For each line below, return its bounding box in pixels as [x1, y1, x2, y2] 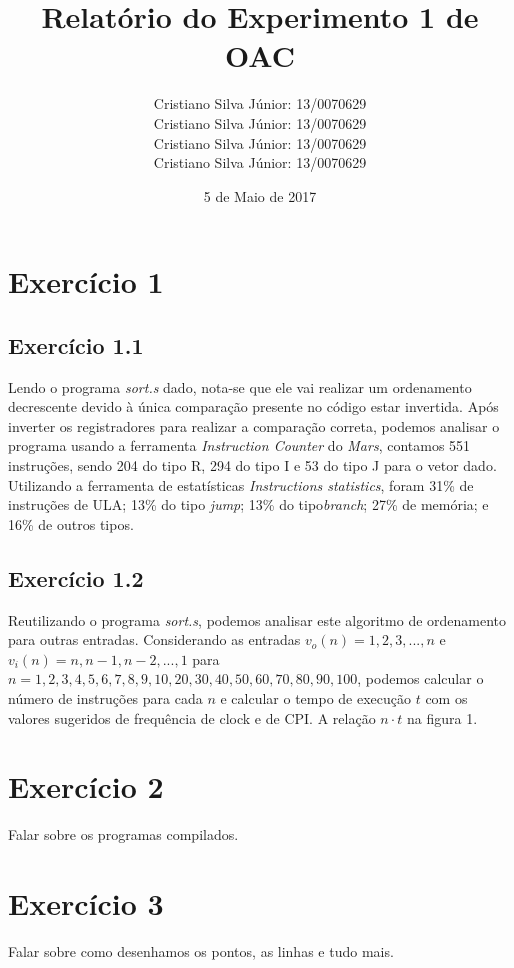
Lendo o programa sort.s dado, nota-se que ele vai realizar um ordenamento [8, 376, 472, 397]
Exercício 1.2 [8, 562, 144, 593]
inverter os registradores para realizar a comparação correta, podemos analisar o [8, 415, 500, 436]
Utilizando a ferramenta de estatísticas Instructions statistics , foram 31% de [8, 474, 474, 495]
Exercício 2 [8, 766, 164, 807]
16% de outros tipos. [8, 513, 134, 534]
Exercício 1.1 [8, 329, 144, 360]
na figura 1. [407, 707, 478, 728]
